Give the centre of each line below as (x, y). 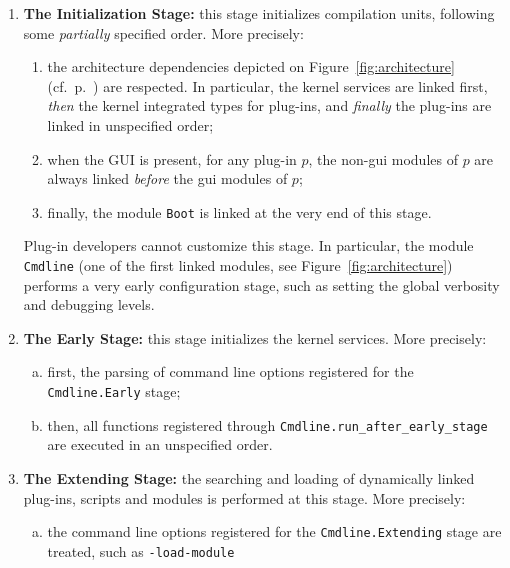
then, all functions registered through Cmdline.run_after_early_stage (267, 424)
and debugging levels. (89, 304)
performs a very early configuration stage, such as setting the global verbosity (261, 284)
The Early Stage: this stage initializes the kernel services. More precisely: (255, 337)
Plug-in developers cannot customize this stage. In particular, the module (248, 245)
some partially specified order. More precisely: (163, 32)
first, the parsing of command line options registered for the (230, 371)
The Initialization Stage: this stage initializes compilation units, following (259, 13)
